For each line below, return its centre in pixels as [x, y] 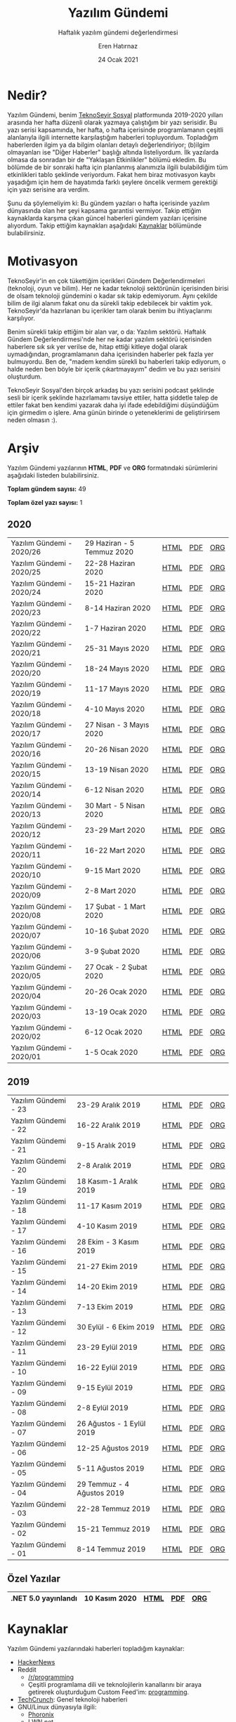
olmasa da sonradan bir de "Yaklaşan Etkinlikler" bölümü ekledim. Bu [107, 159]
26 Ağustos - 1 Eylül [111, 1424]
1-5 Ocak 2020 [111, 1053]
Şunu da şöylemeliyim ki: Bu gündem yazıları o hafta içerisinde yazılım [109, 203]
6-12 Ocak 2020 [113, 1032]
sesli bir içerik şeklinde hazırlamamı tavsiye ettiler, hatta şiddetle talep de [113, 397]
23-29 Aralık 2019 [109, 1105]
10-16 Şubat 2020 [117, 931]
